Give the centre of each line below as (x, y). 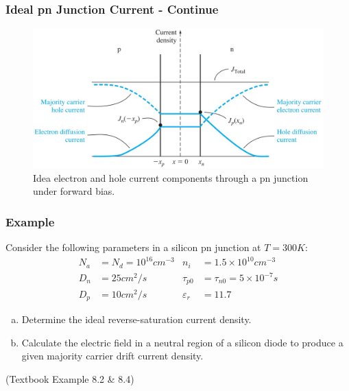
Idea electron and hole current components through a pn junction (171, 177)
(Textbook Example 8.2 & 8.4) (70, 378)
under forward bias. (74, 191)
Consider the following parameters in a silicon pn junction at (133, 247)
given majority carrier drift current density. (112, 356)
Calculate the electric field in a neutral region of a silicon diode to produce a (182, 342)
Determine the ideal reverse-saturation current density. (136, 319)
